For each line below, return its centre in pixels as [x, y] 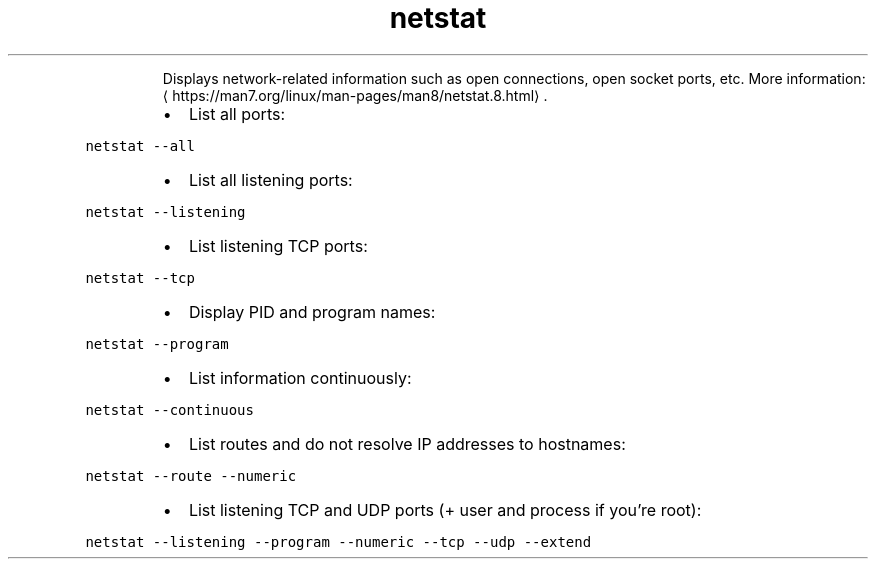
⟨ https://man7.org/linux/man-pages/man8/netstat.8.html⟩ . [355, 95]
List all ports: [237, 113]
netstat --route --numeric [191, 475]
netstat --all [140, 145]
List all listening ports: [270, 179]
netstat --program [157, 343]
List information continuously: [300, 377]
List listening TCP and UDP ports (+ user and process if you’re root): [445, 509]
